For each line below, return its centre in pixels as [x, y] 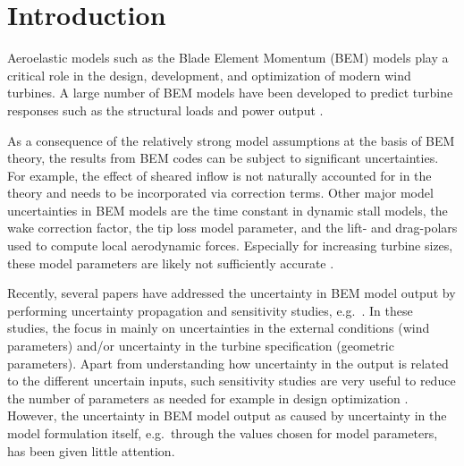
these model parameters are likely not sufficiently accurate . [171, 263]
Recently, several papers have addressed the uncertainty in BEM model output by [232, 293]
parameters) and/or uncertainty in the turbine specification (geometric [201, 346]
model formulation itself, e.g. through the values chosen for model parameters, [223, 433]
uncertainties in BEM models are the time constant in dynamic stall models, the [228, 210]
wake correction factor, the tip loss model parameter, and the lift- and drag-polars [232, 228]
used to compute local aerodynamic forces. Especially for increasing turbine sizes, [230, 246]
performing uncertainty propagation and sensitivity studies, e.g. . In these [210, 310]
